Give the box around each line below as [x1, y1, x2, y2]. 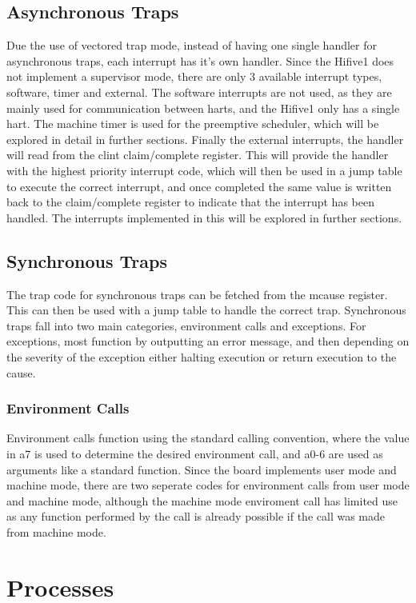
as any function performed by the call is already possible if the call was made [6, 508, 385, 525]
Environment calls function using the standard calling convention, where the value [6, 429, 410, 446]
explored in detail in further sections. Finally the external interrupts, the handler [6, 130, 404, 147]
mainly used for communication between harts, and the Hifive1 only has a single [6, 99, 400, 116]
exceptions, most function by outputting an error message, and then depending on [6, 333, 410, 349]
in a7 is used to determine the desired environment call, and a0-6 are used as [6, 445, 383, 461]
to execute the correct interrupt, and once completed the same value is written [6, 178, 392, 194]
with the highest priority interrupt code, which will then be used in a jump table [6, 162, 402, 178]
